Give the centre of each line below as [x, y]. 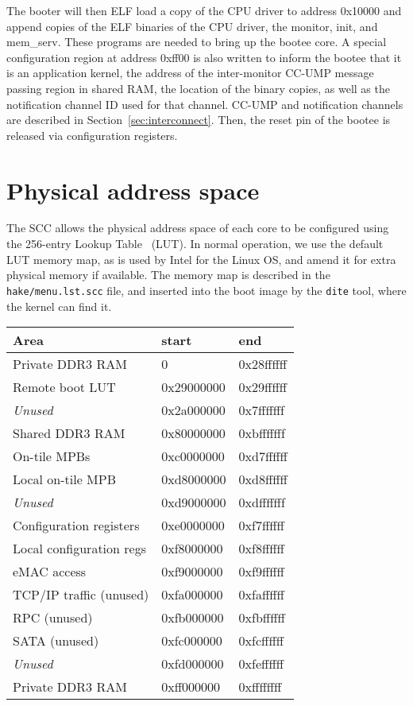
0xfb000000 [193, 618]
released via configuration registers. [92, 135]
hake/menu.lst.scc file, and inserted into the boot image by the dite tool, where [206, 290]
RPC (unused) [53, 618]
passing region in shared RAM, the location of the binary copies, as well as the [198, 88]
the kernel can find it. [59, 306]
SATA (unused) [56, 641]
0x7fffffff [261, 410]
